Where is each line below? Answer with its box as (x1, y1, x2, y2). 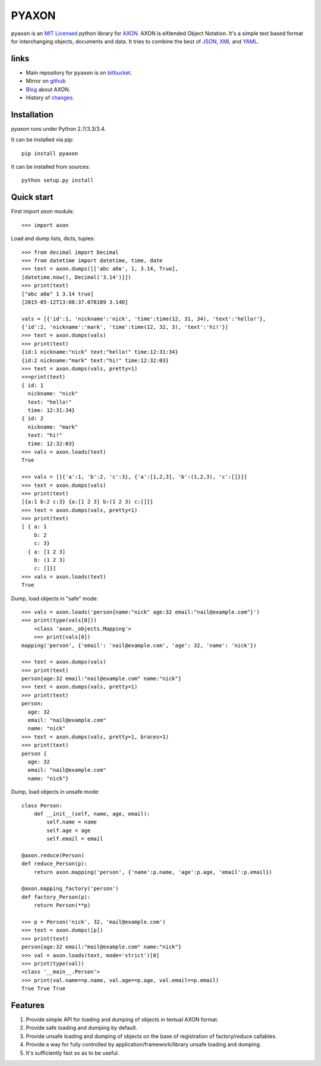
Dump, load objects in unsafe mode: (11, 788, 100, 795)
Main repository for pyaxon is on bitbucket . (26, 69, 132, 76)
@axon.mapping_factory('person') (21, 885, 119, 892)
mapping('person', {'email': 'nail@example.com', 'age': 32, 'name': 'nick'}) (21, 642, 257, 649)
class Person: (21, 802, 62, 809)
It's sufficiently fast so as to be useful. (26, 1049, 119, 1056)
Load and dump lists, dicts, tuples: (11, 235, 95, 242)
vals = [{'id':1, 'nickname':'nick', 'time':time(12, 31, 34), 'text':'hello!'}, (21, 315, 266, 322)
